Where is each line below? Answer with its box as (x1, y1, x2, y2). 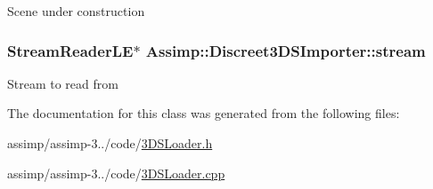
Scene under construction (7, 2, 145, 20)
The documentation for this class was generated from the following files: (7, 104, 400, 122)
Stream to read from (7, 74, 118, 92)
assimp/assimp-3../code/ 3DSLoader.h (7, 134, 213, 152)
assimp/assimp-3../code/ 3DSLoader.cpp (7, 163, 225, 182)
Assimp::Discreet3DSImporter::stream (145, 39, 426, 61)
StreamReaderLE (7, 39, 134, 61)
